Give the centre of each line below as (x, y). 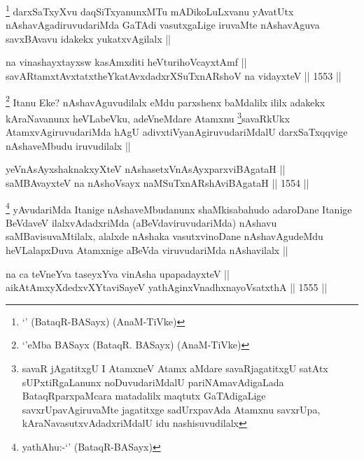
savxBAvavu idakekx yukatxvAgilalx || (88, 38)
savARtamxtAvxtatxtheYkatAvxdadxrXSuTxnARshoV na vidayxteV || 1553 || (174, 76)
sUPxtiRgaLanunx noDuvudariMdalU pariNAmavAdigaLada (153, 382)
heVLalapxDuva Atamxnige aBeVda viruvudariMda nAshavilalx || (147, 249)
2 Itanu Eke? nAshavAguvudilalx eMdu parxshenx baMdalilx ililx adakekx (166, 101)
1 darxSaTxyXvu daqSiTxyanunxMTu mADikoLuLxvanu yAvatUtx (150, 10)
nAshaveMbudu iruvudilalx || (68, 145)
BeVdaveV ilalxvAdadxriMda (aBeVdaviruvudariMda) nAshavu (141, 222)
